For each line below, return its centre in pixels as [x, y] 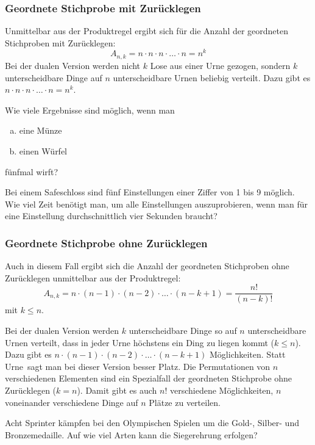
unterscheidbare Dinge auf [54, 77]
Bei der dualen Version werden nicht [73, 65]
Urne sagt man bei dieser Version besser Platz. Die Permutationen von [138, 366]
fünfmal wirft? [32, 171]
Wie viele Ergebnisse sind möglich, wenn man [90, 110]
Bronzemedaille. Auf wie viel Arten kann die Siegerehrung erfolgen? [131, 434]
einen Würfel [43, 150]
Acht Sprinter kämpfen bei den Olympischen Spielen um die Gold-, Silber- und [152, 423]
